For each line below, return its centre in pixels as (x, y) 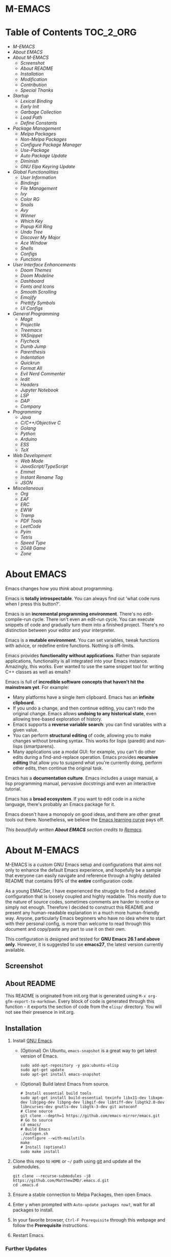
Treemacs (31, 330)
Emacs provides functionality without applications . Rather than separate (83, 656)
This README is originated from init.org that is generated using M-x (76, 996)
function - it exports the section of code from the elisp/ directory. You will (84, 1007)
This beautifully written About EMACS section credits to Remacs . (74, 830)
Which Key (32, 221)
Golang (28, 428)
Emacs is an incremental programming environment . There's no (74, 614)
